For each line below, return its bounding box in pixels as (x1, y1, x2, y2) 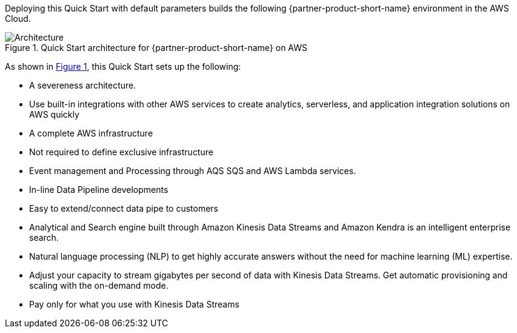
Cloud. (5, 13, 31, 24)
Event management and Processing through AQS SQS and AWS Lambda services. (29, 166, 356, 176)
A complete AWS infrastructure (29, 128, 153, 138)
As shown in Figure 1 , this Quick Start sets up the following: (5, 61, 241, 72)
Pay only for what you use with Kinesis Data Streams (29, 299, 239, 309)
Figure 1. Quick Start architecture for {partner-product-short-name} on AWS (5, 42, 308, 53)
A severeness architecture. (29, 80, 136, 90)
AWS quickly (29, 109, 79, 119)
